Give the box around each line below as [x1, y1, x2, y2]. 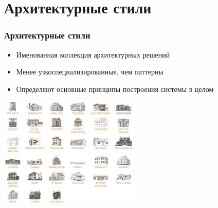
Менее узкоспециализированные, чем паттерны [16, 66, 164, 77]
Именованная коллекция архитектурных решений [16, 49, 170, 60]
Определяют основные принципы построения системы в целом [16, 83, 214, 94]
